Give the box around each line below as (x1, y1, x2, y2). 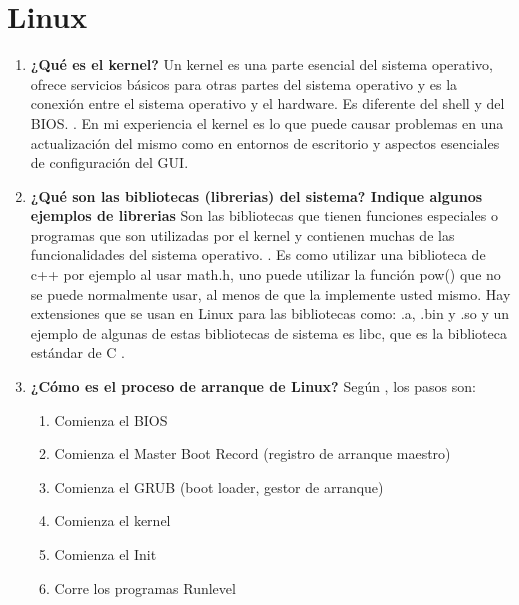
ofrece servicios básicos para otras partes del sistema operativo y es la (30, 73, 458, 94)
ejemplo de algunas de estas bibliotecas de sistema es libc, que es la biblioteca (30, 322, 507, 343)
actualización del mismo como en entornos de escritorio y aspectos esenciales (30, 132, 500, 153)
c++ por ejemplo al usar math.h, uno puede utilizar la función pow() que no (30, 264, 501, 285)
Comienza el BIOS (54, 409, 168, 430)
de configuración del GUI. (30, 152, 189, 173)
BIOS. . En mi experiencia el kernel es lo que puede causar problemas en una (30, 112, 504, 133)
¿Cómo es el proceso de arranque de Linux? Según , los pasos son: (30, 376, 476, 397)
